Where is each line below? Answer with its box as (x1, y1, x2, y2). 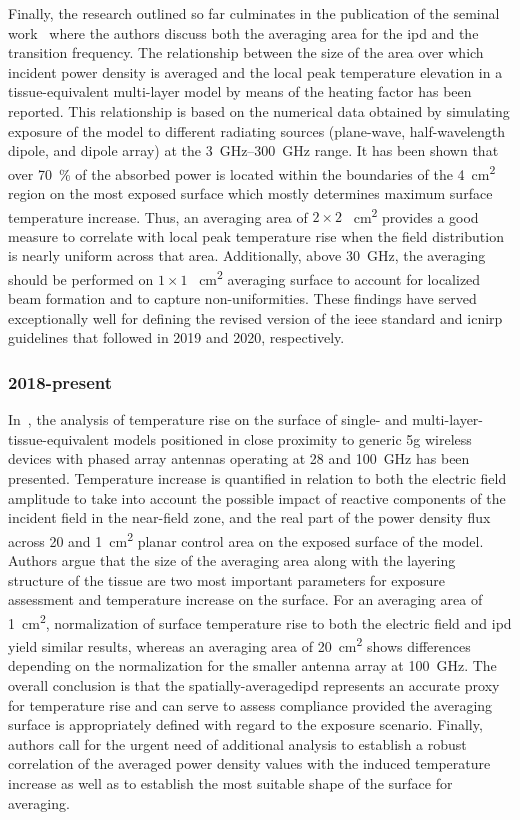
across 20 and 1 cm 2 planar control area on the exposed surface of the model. (8, 527, 484, 551)
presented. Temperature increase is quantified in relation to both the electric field (8, 468, 507, 489)
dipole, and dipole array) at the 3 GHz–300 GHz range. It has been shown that (8, 140, 499, 161)
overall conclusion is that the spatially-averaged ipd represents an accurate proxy (8, 674, 500, 695)
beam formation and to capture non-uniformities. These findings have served (8, 288, 477, 309)
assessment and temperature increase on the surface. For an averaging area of (8, 589, 483, 610)
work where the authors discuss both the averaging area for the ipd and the (8, 22, 479, 43)
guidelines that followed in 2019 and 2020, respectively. (8, 327, 345, 348)
